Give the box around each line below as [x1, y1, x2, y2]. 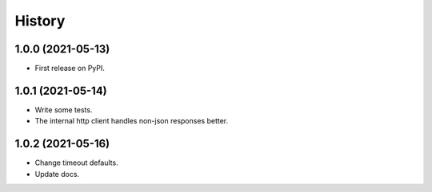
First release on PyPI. [34, 64, 106, 73]
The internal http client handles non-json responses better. [34, 116, 228, 126]
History [14, 12, 66, 29]
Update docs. [34, 169, 80, 178]
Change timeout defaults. [34, 158, 119, 167]
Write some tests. [34, 104, 93, 115]
